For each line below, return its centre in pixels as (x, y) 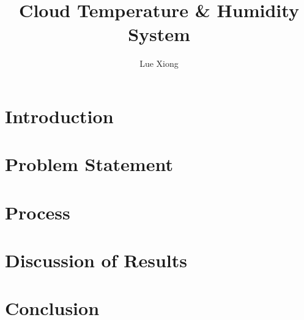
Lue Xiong (159, 63)
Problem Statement (89, 164)
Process (38, 212)
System (159, 34)
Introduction (59, 116)
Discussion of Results (96, 260)
